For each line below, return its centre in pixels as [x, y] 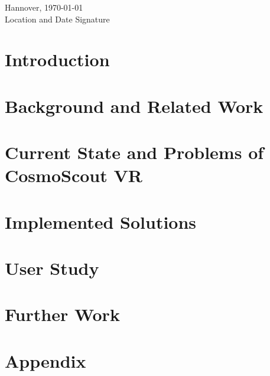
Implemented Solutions [101, 221]
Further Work [62, 314]
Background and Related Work [134, 106]
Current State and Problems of [134, 152]
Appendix [45, 360]
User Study [52, 268]
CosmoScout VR [74, 175]
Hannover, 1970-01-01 [44, 7]
